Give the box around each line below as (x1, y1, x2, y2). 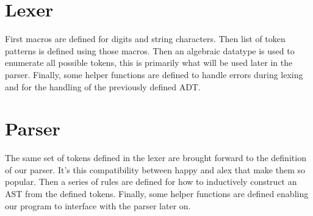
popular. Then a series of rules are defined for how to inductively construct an (5, 175, 297, 188)
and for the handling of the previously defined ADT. (5, 80, 201, 93)
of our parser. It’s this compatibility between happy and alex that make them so (5, 163, 305, 176)
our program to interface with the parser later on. (5, 199, 191, 212)
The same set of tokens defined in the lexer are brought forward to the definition (5, 151, 306, 164)
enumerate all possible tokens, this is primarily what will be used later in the (5, 56, 293, 69)
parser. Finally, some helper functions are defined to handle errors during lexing (5, 68, 303, 81)
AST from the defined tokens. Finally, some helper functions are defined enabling (5, 187, 309, 200)
